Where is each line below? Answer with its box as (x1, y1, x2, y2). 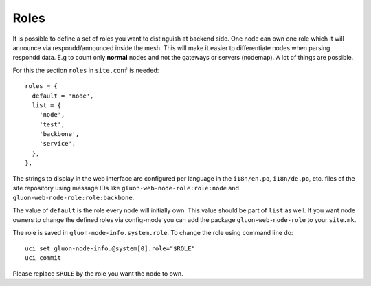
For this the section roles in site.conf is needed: (12, 66, 159, 74)
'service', (38, 140, 76, 148)
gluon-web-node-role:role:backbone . (12, 193, 135, 202)
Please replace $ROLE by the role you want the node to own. (12, 269, 183, 278)
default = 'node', (32, 91, 94, 100)
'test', (38, 120, 65, 129)
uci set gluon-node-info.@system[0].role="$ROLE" (25, 244, 196, 252)
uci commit (25, 254, 62, 262)
